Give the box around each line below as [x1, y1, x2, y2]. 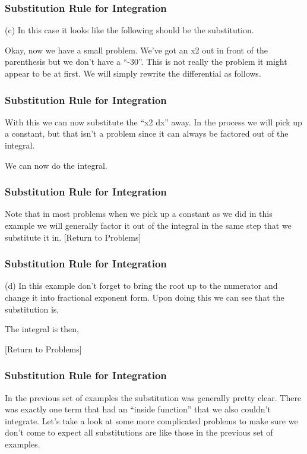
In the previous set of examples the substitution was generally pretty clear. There [5, 391, 302, 403]
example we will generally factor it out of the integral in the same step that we [5, 219, 292, 231]
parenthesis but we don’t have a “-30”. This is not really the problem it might [5, 55, 287, 68]
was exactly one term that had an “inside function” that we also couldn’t [5, 403, 271, 415]
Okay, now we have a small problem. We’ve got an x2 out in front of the [5, 43, 268, 56]
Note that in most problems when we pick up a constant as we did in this [5, 207, 273, 220]
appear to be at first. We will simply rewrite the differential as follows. [5, 67, 261, 79]
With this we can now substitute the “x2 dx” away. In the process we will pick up [5, 115, 302, 128]
